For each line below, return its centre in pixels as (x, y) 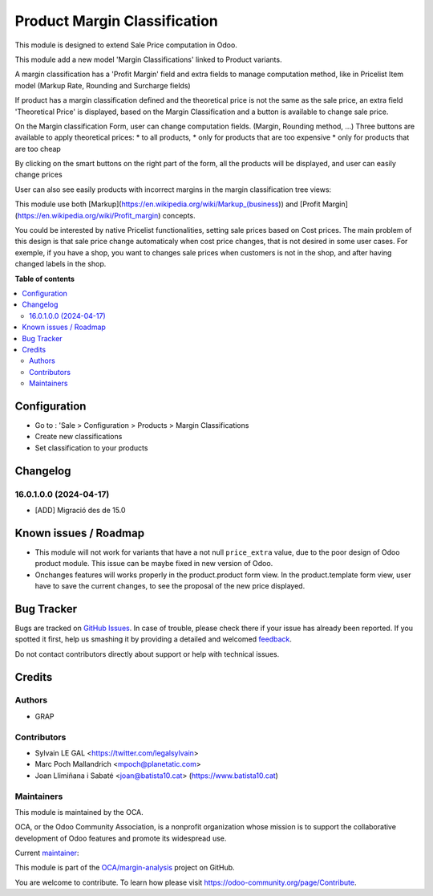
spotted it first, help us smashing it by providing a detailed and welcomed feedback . (154, 639)
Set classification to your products (91, 448)
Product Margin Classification (116, 21)
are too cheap (38, 149)
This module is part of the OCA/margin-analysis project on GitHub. (125, 868)
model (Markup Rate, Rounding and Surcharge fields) (103, 85)
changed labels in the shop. (61, 264)
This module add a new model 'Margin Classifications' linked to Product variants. (148, 59)
